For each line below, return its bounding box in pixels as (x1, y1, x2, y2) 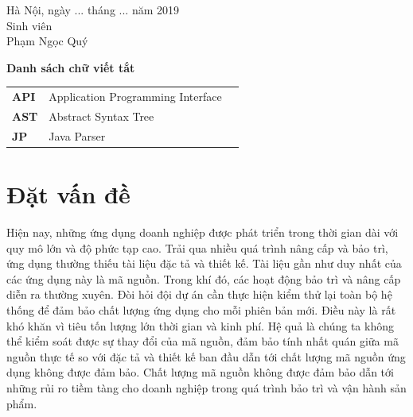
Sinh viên (6, 17, 53, 33)
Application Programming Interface (49, 88, 222, 105)
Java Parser (49, 127, 106, 144)
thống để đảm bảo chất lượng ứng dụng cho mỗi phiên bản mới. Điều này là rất (6, 302, 396, 318)
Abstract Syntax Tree (49, 107, 154, 124)
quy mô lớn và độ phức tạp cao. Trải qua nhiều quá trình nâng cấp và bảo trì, (6, 239, 388, 256)
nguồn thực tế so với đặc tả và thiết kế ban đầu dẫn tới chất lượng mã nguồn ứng (6, 348, 406, 365)
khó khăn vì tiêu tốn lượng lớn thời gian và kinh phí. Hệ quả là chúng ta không (6, 317, 394, 334)
